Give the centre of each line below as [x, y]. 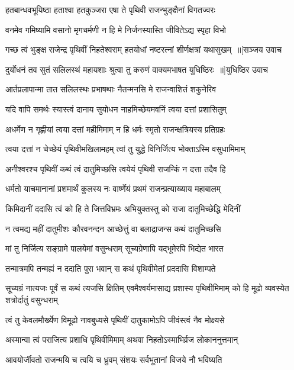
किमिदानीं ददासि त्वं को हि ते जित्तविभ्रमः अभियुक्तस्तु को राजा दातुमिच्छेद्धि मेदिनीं [123, 208]
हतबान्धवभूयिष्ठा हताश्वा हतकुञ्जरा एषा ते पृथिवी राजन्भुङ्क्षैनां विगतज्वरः [110, 9]
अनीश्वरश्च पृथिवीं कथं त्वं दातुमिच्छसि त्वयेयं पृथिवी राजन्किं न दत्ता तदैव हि [116, 168]
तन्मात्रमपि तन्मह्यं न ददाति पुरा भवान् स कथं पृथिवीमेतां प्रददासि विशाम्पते [111, 268]
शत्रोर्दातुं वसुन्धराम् [32, 299]
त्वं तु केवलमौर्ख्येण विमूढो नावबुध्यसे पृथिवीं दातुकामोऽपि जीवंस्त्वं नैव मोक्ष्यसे [115, 319]
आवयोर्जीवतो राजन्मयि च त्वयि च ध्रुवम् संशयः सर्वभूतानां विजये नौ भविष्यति [114, 359]
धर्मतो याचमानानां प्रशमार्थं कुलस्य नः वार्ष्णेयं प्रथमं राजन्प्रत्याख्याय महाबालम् [113, 189]
